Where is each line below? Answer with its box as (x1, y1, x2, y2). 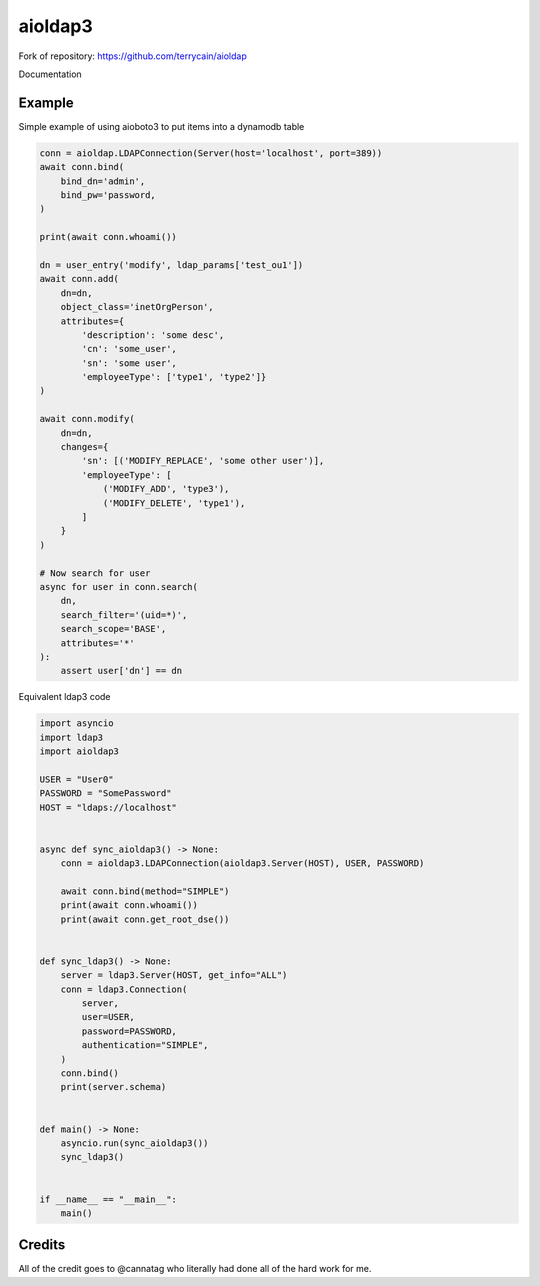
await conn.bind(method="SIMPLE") (60, 885, 230, 897)
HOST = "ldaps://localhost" (39, 801, 177, 813)
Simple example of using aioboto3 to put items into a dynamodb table (18, 120, 305, 132)
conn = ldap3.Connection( (60, 983, 188, 995)
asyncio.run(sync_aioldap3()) (60, 1137, 209, 1149)
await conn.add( (39, 273, 120, 285)
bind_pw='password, (60, 190, 157, 200)
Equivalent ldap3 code (18, 691, 111, 703)
